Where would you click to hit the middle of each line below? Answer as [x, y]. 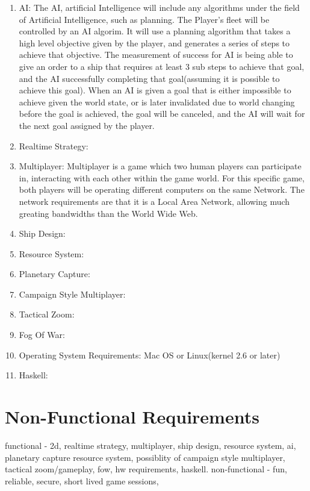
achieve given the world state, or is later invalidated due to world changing [157, 102]
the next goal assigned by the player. [87, 125]
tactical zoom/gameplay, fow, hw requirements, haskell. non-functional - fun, [146, 469]
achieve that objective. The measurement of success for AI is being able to [156, 55]
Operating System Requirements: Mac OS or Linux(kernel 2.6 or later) [150, 355]
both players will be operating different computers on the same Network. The [162, 189]
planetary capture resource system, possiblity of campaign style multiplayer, [145, 457]
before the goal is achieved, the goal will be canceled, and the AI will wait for [162, 114]
